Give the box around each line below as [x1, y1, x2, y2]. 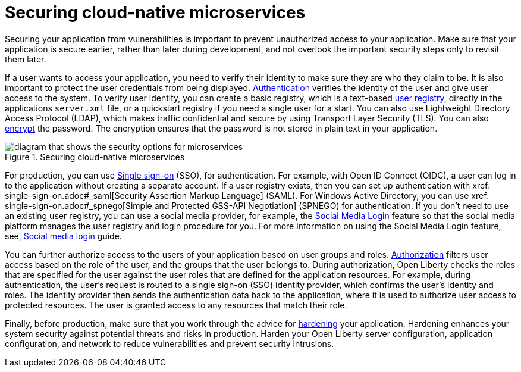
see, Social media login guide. [5, 230, 122, 241]
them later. [5, 54, 46, 64]
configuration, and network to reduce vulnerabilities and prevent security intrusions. [5, 338, 334, 349]
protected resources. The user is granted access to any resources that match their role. [5, 299, 347, 310]
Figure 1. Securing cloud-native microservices [5, 151, 185, 162]
